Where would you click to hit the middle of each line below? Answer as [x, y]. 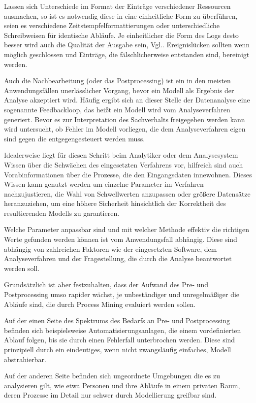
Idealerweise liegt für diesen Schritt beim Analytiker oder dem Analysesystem [121, 155]
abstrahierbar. [25, 359]
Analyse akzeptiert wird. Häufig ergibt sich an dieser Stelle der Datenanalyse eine [127, 100]
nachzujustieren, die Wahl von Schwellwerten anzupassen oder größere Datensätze [127, 193]
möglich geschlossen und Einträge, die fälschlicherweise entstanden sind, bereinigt [127, 54]
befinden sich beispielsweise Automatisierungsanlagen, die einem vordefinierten [123, 330]
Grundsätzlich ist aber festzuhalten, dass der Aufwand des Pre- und [106, 285]
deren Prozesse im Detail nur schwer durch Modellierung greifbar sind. [110, 395]
